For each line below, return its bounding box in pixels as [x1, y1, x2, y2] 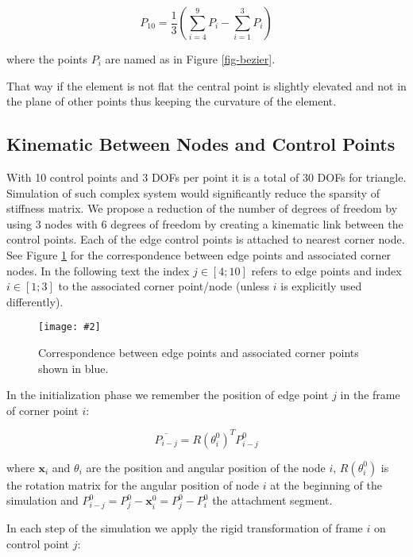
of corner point [6, 401, 79, 418]
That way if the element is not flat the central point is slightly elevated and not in [6, 77, 407, 94]
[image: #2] [38, 321, 101, 333]
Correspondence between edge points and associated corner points [38, 344, 359, 360]
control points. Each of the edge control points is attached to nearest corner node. [6, 231, 405, 248]
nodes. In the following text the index [6, 262, 190, 278]
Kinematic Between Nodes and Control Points [6, 132, 396, 156]
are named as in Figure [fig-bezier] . [105, 51, 276, 67]
